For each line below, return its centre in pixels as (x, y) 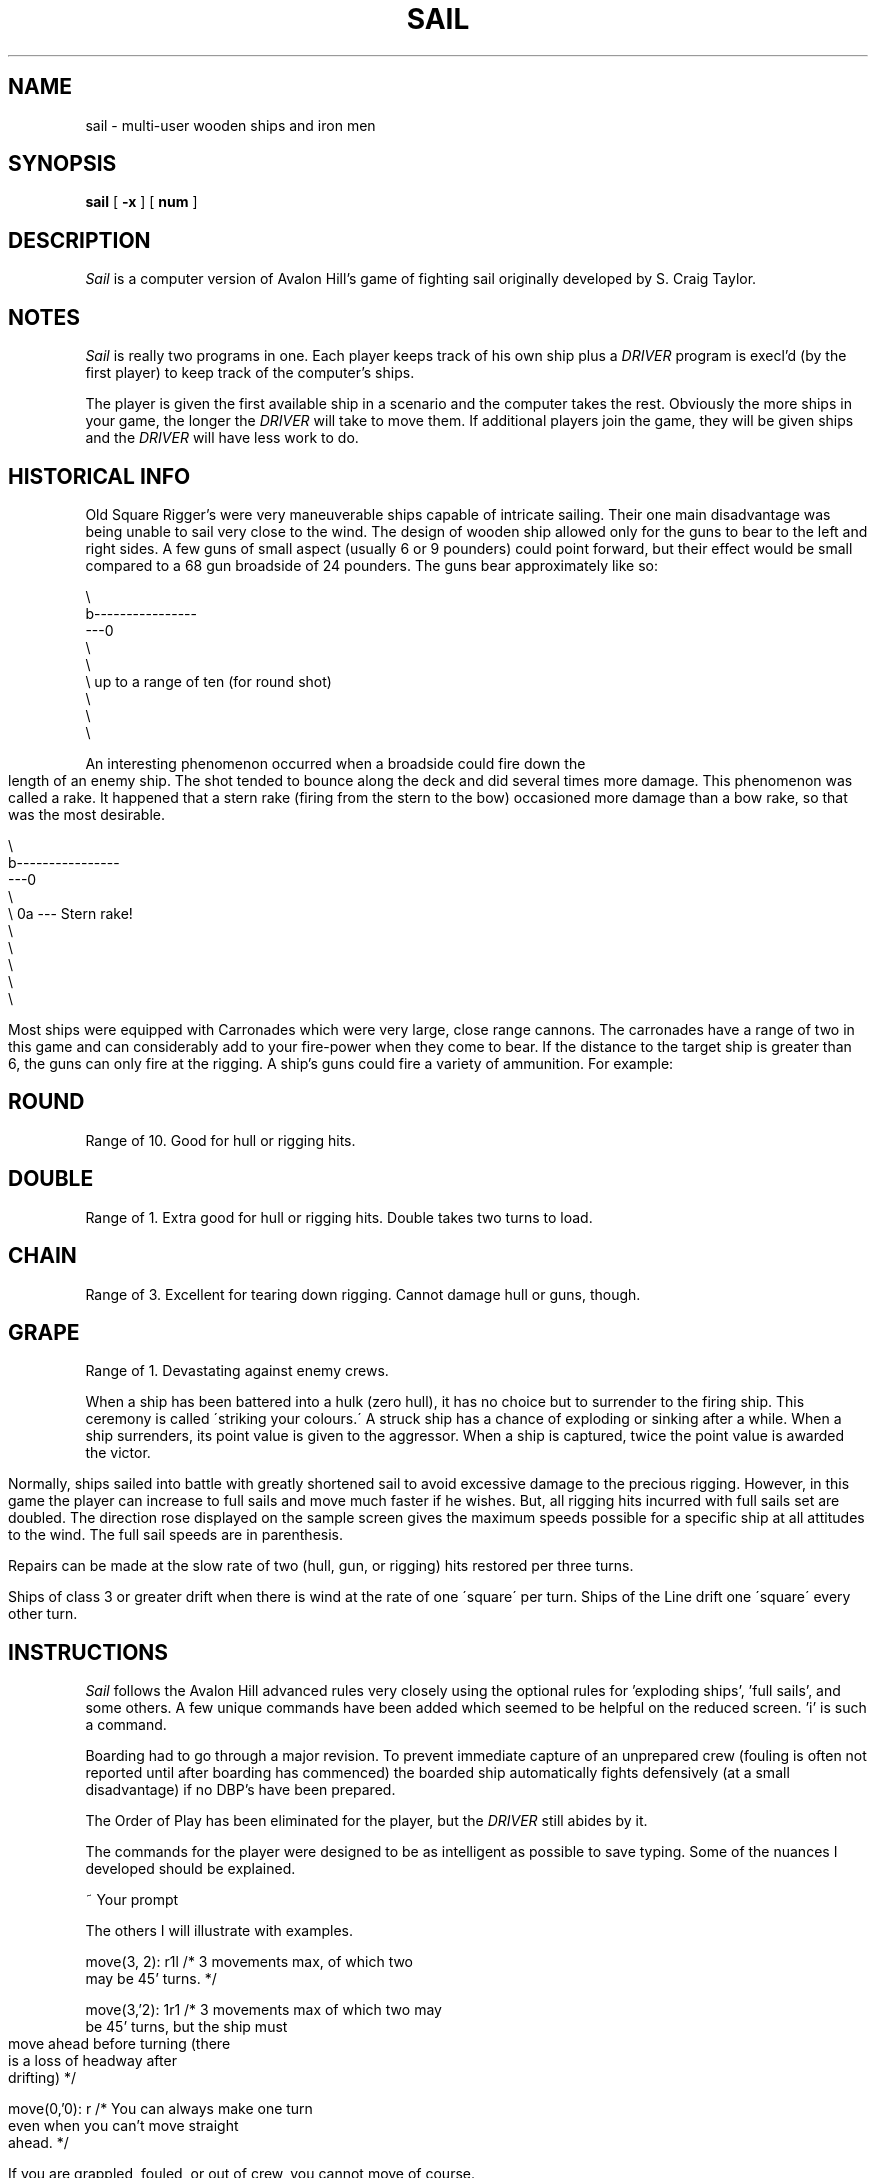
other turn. (43, 1614)
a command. (126, 1725)
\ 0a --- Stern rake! (70, 913)
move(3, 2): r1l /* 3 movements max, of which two (249, 1962)
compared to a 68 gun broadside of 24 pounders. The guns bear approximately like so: (372, 565)
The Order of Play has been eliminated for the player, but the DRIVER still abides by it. (366, 1821)
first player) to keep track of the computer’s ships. (250, 373)
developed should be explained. (190, 1869)
